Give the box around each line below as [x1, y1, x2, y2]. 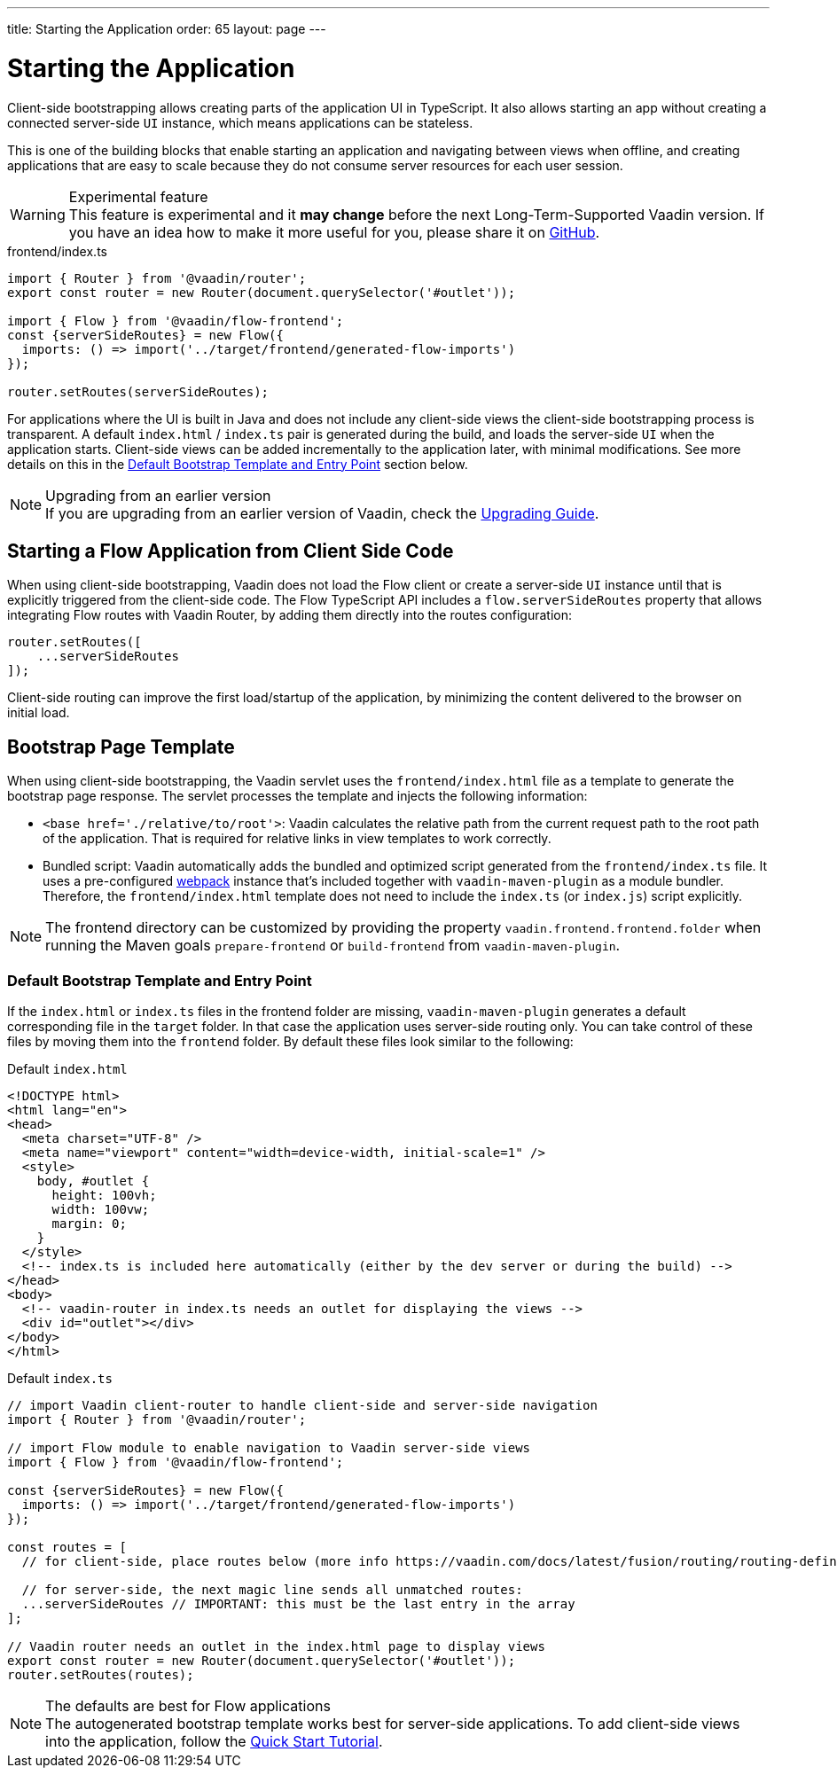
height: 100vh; [51, 1187, 157, 1202]
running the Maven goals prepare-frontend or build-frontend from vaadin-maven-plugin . [45, 936, 621, 955]
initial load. [7, 705, 70, 721]
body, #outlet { [36, 1173, 150, 1188]
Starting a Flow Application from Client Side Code [7, 539, 454, 562]
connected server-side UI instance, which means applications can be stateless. [7, 114, 473, 130]
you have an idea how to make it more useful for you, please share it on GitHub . [68, 223, 600, 241]
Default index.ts [7, 1370, 113, 1386]
